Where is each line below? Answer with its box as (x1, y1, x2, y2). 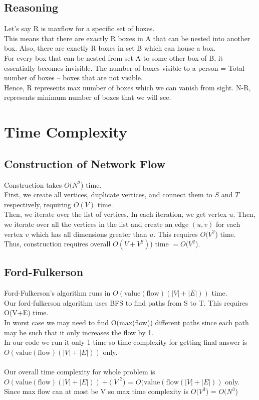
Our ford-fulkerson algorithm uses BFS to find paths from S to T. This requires (4, 297, 248, 308)
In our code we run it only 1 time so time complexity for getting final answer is (4, 337, 247, 347)
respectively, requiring (4, 199, 71, 209)
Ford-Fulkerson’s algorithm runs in (4, 288, 111, 298)
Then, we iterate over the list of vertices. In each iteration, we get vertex (4, 209, 227, 219)
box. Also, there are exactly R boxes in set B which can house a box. (4, 43, 216, 53)
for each (215, 218, 240, 229)
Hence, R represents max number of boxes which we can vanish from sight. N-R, (4, 82, 251, 92)
